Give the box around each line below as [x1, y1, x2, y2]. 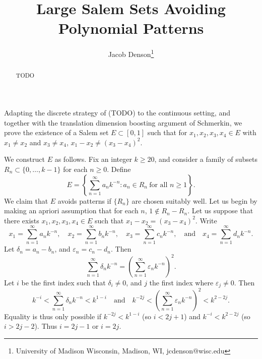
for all [149, 181, 168, 189]
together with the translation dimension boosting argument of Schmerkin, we [4, 117, 242, 128]
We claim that [4, 195, 48, 206]
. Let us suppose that [187, 205, 253, 216]
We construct [4, 154, 45, 164]
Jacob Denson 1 [108, 47, 154, 59]
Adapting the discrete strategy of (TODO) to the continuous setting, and [4, 107, 230, 118]
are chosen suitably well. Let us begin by [132, 195, 257, 206]
